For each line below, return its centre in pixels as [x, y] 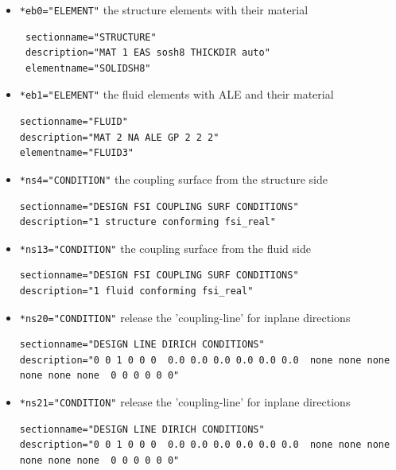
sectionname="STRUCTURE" [91, 37]
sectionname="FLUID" [74, 122]
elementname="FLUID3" [76, 153]
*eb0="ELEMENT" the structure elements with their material [164, 10]
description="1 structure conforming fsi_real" [148, 222]
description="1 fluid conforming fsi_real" [136, 291]
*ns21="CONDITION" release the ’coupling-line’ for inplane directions [185, 402]
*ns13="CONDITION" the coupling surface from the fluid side [165, 248]
